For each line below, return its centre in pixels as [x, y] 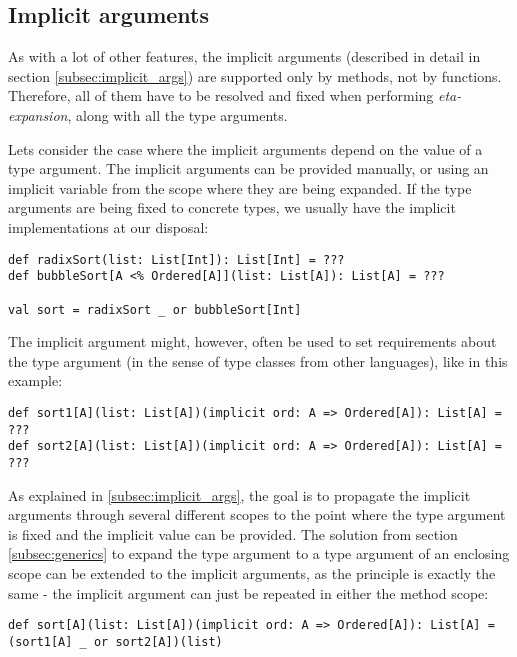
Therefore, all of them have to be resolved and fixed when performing [221, 95]
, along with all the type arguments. [177, 114]
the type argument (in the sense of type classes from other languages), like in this [258, 360]
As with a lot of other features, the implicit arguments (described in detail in [244, 56]
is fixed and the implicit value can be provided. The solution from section [233, 533]
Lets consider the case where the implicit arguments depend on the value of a [245, 148]
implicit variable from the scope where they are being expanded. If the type [240, 187]
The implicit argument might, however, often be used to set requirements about [252, 341]
